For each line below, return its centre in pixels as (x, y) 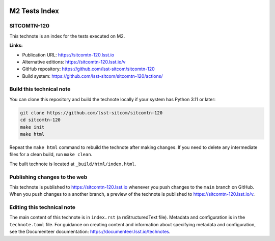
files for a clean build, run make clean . (51, 155)
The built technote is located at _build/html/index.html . (73, 164)
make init (32, 127)
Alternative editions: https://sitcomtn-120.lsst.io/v (74, 62)
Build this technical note (40, 89)
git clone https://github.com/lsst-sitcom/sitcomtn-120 (91, 113)
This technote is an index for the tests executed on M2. (67, 36)
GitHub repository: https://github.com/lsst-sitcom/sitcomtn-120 (88, 69)
